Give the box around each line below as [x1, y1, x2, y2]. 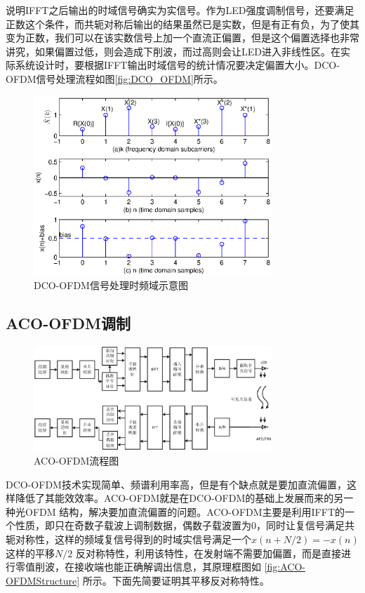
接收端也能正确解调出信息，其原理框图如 [74, 559, 261, 574]
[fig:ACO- [264, 559, 306, 574]
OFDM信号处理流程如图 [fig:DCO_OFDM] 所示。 [6, 71, 223, 86]
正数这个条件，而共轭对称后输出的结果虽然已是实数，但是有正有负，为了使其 [6, 16, 359, 31]
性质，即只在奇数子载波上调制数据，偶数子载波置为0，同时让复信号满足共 [15, 518, 354, 533]
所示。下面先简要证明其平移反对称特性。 [82, 573, 270, 587]
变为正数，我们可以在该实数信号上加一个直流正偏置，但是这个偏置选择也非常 [6, 30, 359, 45]
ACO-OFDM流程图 [34, 453, 119, 467]
